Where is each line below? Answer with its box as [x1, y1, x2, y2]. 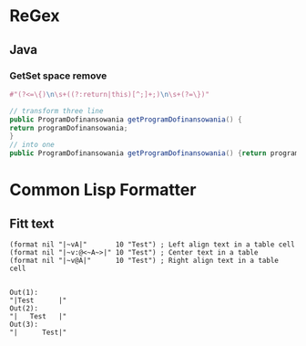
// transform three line [9, 106, 104, 115]
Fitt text [9, 215, 55, 231]
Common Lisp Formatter [9, 180, 197, 201]
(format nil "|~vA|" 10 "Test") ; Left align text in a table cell [9, 240, 296, 249]
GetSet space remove [9, 69, 107, 82]
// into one [9, 141, 55, 150]
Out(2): [9, 304, 39, 313]
